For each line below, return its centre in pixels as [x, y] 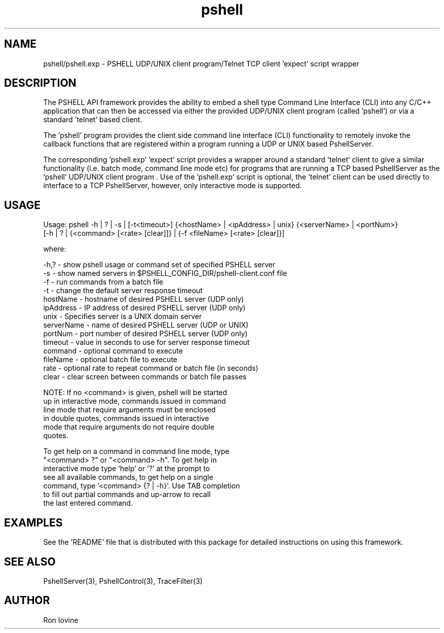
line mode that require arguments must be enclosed [129, 410]
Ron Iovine [61, 620]
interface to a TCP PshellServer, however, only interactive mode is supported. [173, 186]
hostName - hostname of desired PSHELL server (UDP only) [144, 299]
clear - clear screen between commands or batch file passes [145, 377]
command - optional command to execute [113, 351]
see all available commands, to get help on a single [128, 477]
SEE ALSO [30, 561]
